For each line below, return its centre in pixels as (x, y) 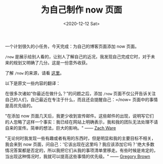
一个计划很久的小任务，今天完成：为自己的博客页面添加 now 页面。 (72, 46)
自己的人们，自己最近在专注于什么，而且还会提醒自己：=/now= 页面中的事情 (81, 99)
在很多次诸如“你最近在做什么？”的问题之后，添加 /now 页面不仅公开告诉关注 (81, 93)
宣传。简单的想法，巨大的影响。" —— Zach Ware (67, 128)
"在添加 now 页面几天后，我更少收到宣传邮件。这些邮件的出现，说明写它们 (80, 116)
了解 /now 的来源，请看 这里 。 (35, 73)
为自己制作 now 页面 (81, 10)
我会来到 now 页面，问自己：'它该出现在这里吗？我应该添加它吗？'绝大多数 (80, 144)
